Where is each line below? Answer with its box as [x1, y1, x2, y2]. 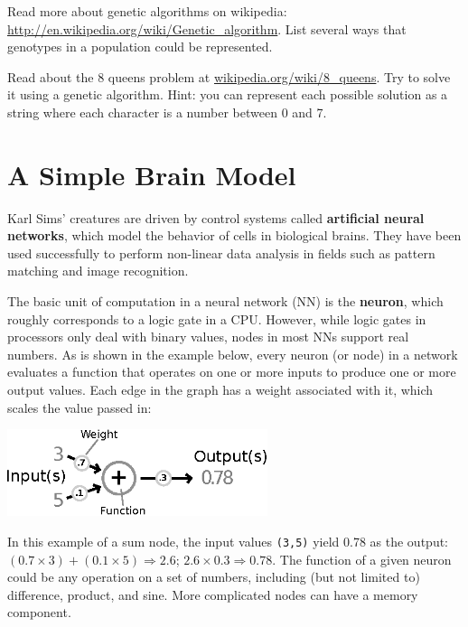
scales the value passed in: [7, 398, 152, 416]
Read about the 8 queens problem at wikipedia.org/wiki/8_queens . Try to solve [7, 67, 451, 86]
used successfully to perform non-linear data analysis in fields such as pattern [7, 243, 435, 262]
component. [7, 603, 71, 622]
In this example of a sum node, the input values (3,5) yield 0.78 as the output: [7, 531, 449, 550]
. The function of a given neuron [272, 549, 452, 568]
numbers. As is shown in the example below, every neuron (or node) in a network [7, 344, 458, 363]
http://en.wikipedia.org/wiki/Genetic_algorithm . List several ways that [7, 19, 407, 38]
